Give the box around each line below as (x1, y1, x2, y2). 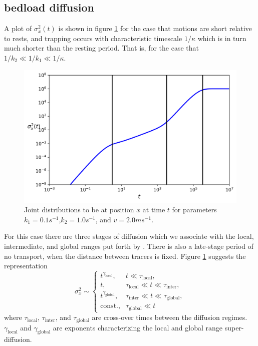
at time (142, 204, 165, 215)
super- (224, 322, 244, 332)
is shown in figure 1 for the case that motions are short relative (58, 23, 252, 34)
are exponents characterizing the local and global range (53, 322, 223, 332)
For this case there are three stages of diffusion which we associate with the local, (4, 231, 254, 241)
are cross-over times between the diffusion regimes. (92, 312, 247, 322)
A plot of (4, 23, 32, 34)
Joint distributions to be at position (24, 204, 134, 215)
